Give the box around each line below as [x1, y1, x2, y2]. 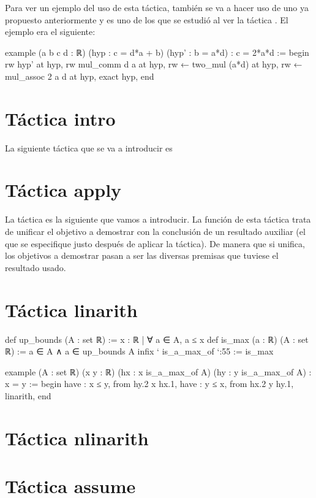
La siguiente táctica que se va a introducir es [5, 141, 173, 154]
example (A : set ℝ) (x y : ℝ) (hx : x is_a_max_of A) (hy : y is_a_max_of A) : [5, 365, 312, 378]
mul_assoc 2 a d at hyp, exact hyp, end [5, 69, 154, 82]
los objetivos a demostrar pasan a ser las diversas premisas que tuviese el [5, 249, 279, 262]
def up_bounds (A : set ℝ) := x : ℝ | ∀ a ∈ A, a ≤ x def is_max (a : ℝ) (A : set [5, 332, 309, 345]
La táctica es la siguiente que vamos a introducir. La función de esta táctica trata [5, 213, 311, 226]
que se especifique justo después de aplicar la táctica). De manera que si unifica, [5, 237, 305, 250]
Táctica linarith [5, 297, 138, 322]
